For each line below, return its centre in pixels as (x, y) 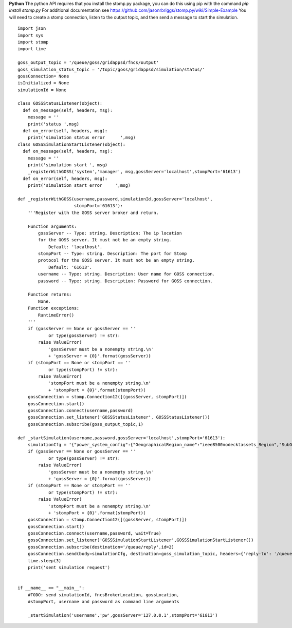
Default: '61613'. (70, 267)
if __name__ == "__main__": (51, 588)
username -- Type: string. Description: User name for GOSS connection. (127, 274)
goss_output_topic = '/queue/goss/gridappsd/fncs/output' (88, 63)
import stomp (33, 42)
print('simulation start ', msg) (68, 165)
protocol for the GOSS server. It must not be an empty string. (116, 260)
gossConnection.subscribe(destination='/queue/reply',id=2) (101, 547)
